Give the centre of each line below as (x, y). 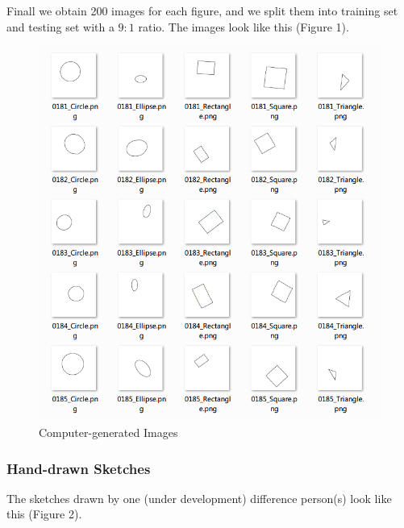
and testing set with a (60, 26)
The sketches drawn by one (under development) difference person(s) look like (199, 498)
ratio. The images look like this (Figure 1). (244, 26)
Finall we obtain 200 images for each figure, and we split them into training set (202, 10)
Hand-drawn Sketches (79, 468)
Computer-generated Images (108, 432)
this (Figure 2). (44, 514)
